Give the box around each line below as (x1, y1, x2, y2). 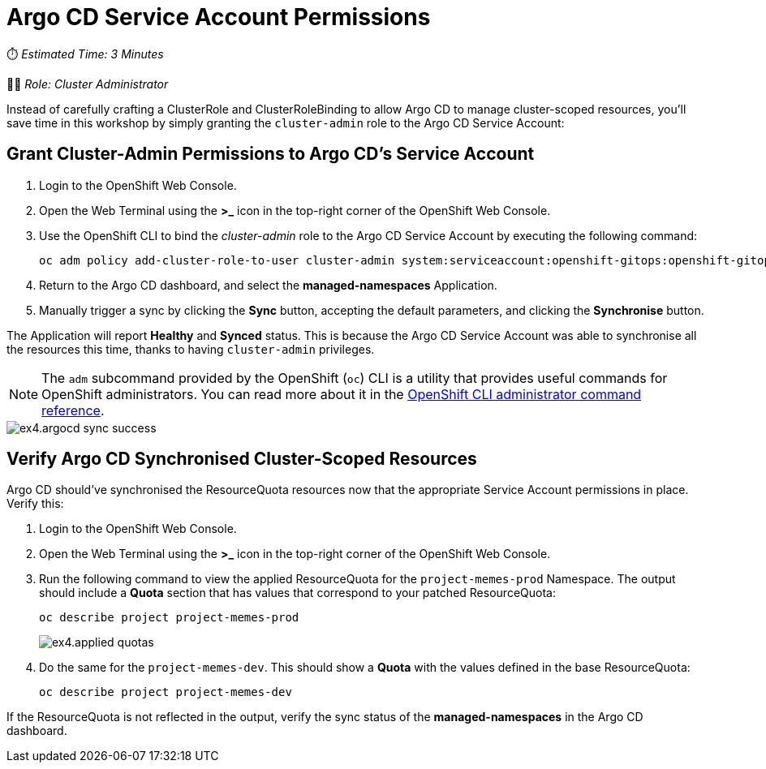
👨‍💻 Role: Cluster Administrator (6, 76, 169, 91)
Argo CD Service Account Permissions (6, 3, 431, 31)
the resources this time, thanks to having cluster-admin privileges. (6, 342, 375, 356)
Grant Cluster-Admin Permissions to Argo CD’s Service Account (6, 144, 535, 165)
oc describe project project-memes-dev (39, 685, 292, 699)
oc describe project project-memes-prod (39, 611, 299, 625)
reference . (41, 402, 105, 419)
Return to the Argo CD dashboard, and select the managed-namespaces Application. (39, 277, 497, 292)
